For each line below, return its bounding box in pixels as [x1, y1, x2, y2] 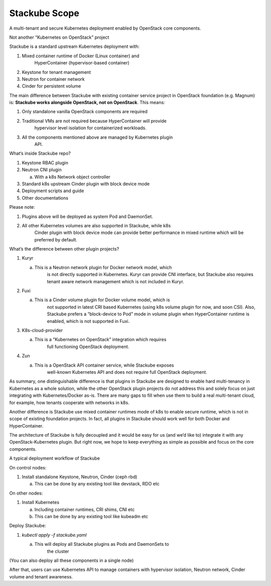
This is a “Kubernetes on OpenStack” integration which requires [34, 337, 167, 343]
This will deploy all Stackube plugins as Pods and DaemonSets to [34, 541, 169, 547]
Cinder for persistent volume [22, 83, 81, 89]
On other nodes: [9, 490, 43, 496]
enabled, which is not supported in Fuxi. [47, 318, 130, 324]
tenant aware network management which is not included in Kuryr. [47, 278, 184, 284]
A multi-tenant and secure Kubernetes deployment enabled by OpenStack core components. [9, 25, 201, 31]
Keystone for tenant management [22, 69, 91, 75]
